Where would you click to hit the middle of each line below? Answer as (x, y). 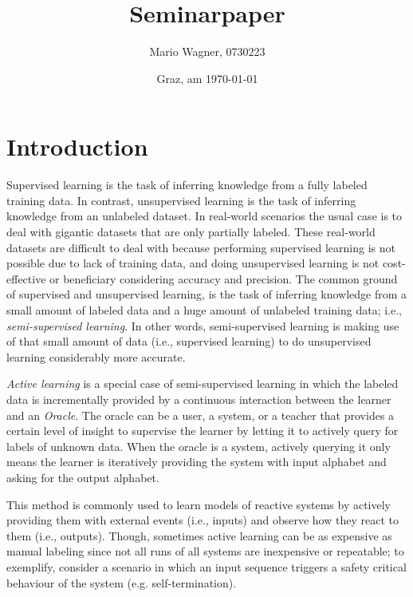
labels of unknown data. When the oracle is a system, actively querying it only (199, 446)
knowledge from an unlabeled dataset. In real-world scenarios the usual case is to (205, 216)
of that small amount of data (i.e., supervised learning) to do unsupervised (189, 341)
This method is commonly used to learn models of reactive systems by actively (199, 504)
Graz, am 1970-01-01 (207, 78)
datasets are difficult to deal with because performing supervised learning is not (201, 247)
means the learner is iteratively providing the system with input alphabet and (197, 462)
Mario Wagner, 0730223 (207, 51)
